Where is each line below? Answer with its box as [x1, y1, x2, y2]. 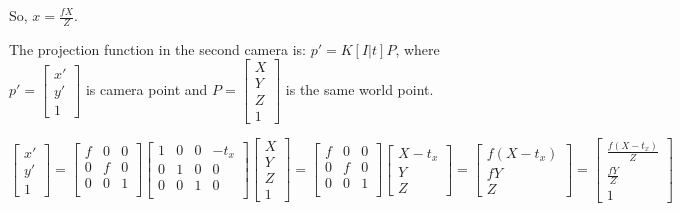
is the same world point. [285, 78, 434, 99]
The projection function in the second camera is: [9, 38, 306, 59]
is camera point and [85, 78, 208, 99]
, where [395, 38, 440, 59]
